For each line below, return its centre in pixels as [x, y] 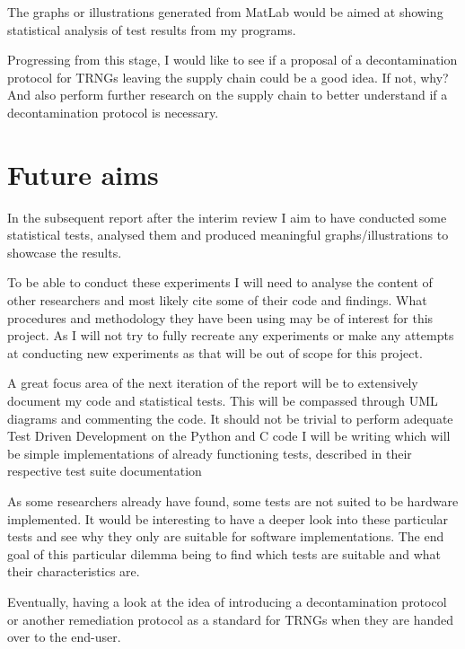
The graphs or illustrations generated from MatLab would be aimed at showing [225, 12]
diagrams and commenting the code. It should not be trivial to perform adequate [230, 418]
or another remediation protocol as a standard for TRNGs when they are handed [231, 619]
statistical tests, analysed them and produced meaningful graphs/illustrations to [228, 235]
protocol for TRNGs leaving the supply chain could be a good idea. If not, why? [228, 77]
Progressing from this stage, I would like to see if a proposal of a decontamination [232, 60]
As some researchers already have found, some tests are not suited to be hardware [233, 501]
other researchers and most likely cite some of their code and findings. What [217, 300]
